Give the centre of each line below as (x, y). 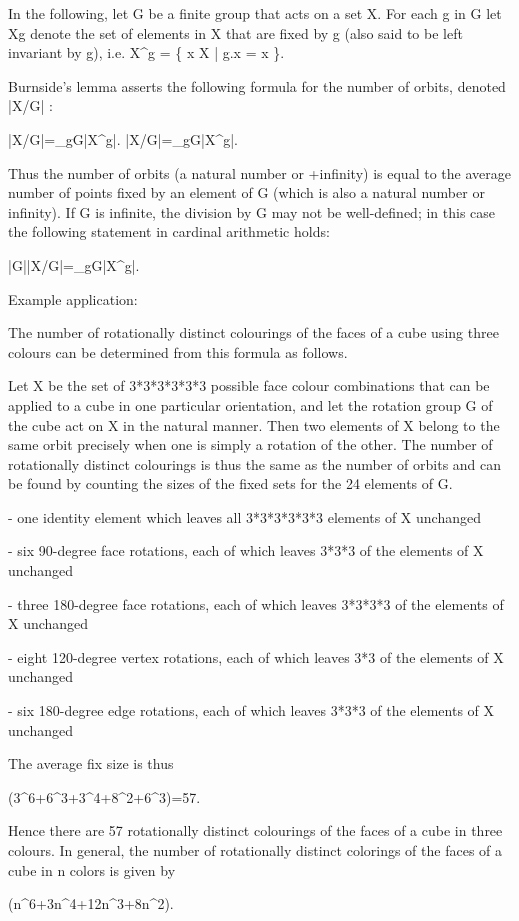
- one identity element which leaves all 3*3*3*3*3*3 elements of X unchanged (244, 516)
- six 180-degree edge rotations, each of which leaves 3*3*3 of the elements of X (251, 710)
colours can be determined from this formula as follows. (178, 351)
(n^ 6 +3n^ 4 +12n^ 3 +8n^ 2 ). (91, 903)
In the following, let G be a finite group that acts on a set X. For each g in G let (255, 13)
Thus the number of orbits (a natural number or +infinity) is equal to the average (259, 172)
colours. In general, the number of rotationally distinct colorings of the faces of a (255, 850)
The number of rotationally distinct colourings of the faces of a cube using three (253, 332)
